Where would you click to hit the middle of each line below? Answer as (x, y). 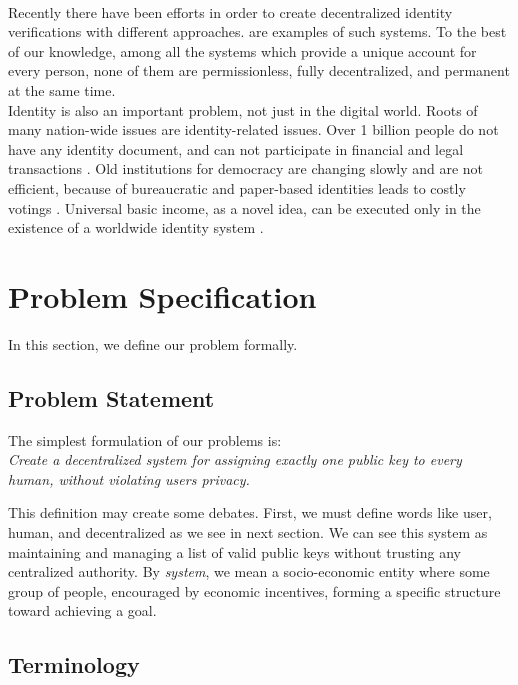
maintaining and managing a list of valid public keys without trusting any (234, 551)
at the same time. (62, 89)
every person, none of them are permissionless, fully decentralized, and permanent (259, 70)
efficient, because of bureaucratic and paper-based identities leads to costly (237, 187)
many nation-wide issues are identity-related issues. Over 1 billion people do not (253, 129)
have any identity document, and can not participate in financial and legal (236, 148)
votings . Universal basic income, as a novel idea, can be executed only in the (244, 207)
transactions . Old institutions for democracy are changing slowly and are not (246, 168)
